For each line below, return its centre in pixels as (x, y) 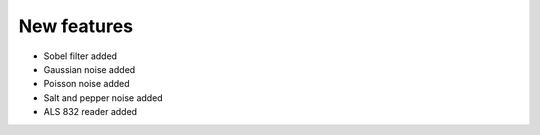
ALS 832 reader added (90, 112)
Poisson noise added (86, 84)
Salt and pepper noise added (103, 97)
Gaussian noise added (89, 69)
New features (76, 26)
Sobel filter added (80, 56)
